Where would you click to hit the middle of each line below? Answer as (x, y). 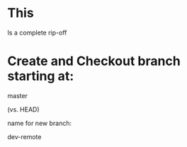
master (18, 95)
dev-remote (24, 136)
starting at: (41, 76)
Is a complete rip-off (37, 33)
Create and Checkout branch (94, 61)
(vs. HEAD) (24, 109)
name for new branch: (40, 123)
